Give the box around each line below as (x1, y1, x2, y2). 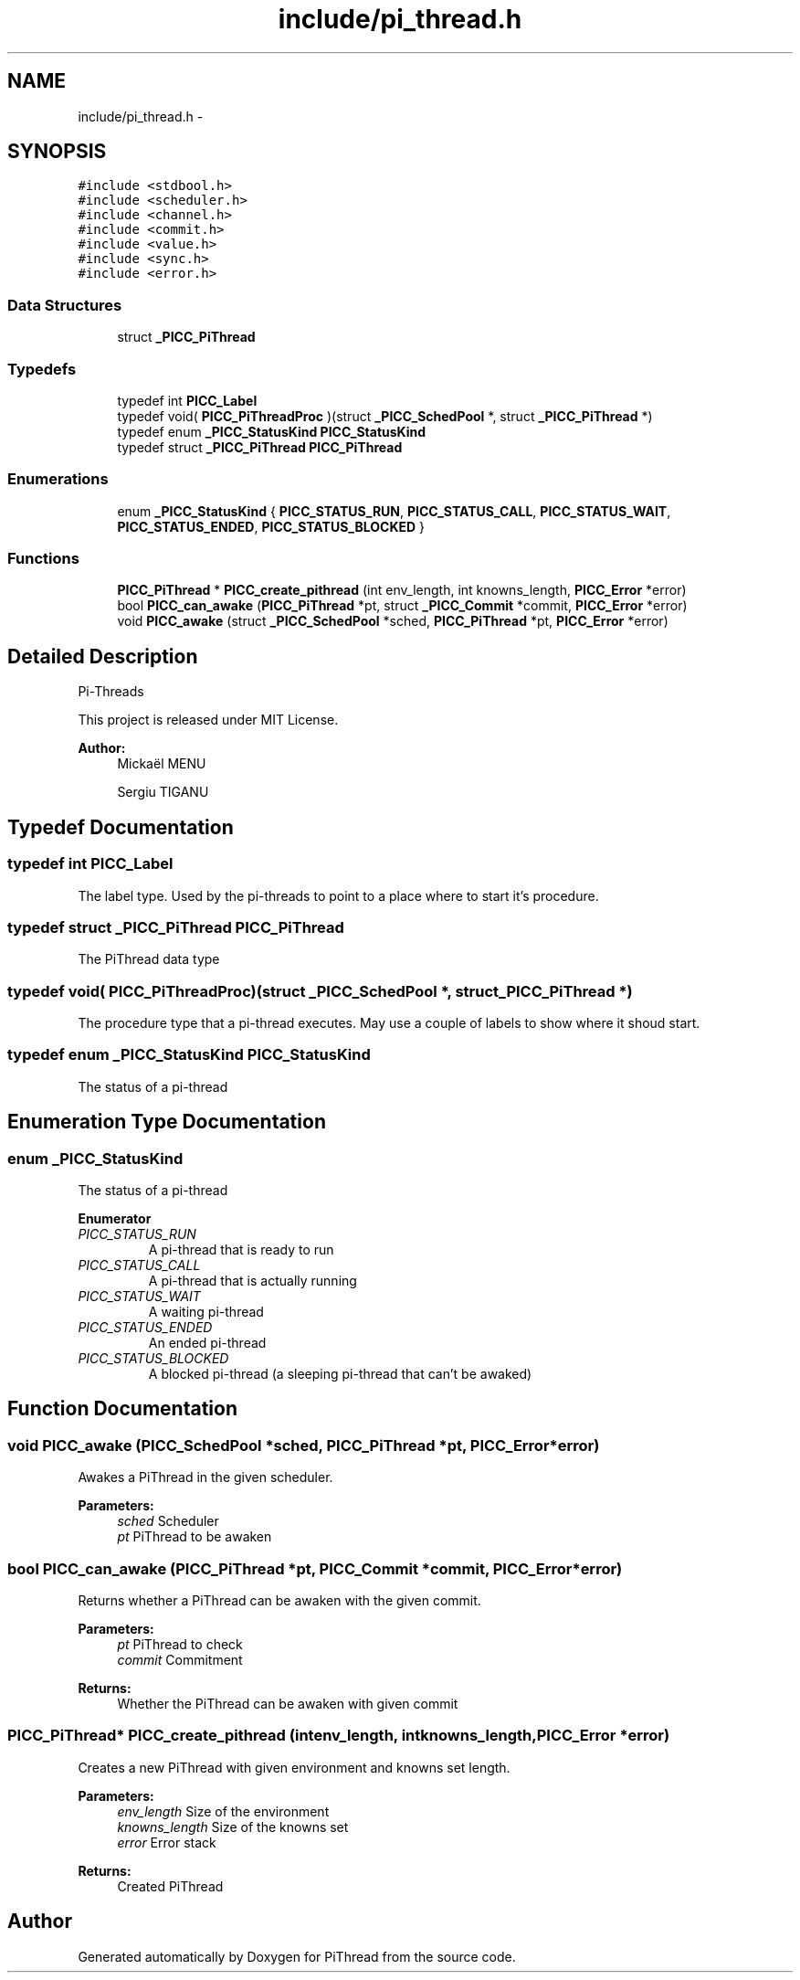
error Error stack (117, 1834, 216, 1850)
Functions (7, 549, 79, 568)
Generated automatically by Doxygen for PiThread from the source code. (78, 1948, 516, 1964)
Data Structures (7, 295, 122, 314)
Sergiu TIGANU (117, 784, 209, 800)
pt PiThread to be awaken (117, 1529, 272, 1545)
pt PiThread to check (117, 1636, 243, 1652)
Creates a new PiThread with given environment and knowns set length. (78, 1759, 511, 1775)
